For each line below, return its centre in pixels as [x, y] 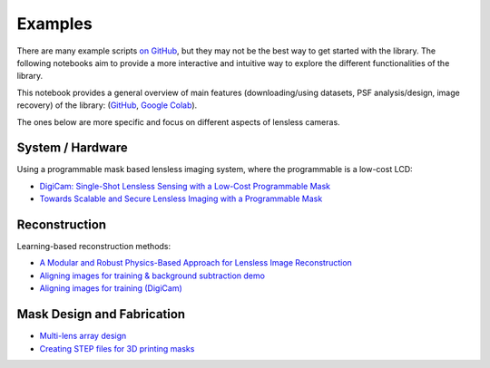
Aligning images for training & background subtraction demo [152, 276]
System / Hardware [73, 148]
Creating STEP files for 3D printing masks [117, 348]
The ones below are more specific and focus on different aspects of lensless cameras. [178, 121]
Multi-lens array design [83, 336]
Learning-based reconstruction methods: [94, 247]
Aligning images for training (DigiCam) [111, 288]
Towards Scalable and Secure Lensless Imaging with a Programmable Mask [181, 199]
